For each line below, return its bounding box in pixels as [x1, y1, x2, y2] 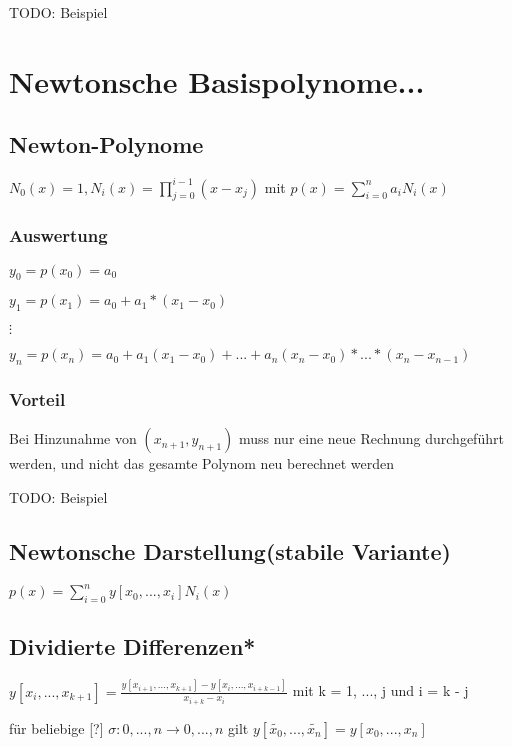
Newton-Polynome [9, 129, 204, 160]
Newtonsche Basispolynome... [9, 60, 425, 101]
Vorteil [9, 387, 66, 411]
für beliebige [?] [9, 717, 104, 738]
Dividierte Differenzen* [9, 631, 256, 662]
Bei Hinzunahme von [9, 428, 137, 449]
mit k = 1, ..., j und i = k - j [292, 680, 469, 701]
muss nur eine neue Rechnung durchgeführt [238, 428, 504, 449]
